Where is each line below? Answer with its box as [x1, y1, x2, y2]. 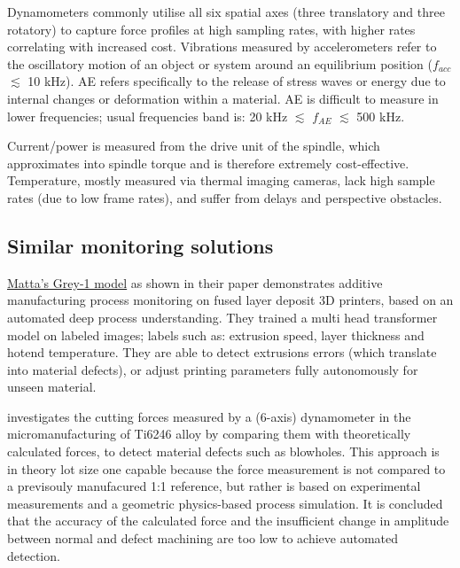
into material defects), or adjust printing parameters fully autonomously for [7, 360, 418, 378]
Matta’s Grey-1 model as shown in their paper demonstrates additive [7, 273, 383, 292]
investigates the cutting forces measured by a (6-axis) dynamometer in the [7, 407, 411, 425]
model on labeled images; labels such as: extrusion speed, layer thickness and [7, 325, 425, 344]
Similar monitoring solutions [7, 231, 274, 259]
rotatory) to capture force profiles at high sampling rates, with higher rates [7, 19, 416, 38]
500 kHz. [356, 106, 405, 125]
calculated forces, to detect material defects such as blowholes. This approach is [7, 442, 440, 461]
